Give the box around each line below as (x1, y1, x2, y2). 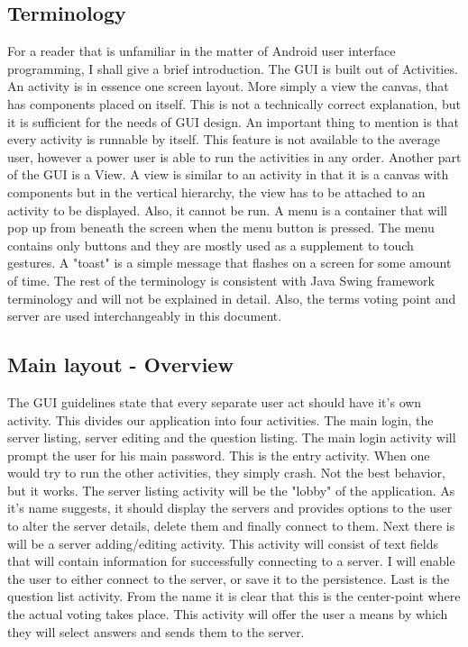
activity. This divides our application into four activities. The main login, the (7, 410, 434, 429)
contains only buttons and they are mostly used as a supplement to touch (7, 235, 414, 254)
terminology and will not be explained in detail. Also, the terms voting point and (7, 288, 456, 307)
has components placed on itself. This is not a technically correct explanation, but (7, 94, 461, 113)
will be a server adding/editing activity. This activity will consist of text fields (7, 533, 439, 552)
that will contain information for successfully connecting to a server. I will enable (7, 551, 455, 570)
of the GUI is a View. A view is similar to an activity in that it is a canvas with (7, 165, 449, 184)
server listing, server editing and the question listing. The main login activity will (7, 428, 456, 447)
